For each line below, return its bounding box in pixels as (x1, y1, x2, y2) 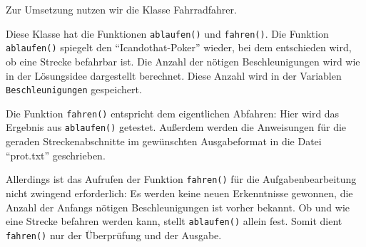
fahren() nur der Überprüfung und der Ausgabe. (6, 227, 222, 242)
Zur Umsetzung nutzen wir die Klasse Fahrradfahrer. (6, 2, 237, 16)
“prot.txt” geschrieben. (6, 147, 106, 162)
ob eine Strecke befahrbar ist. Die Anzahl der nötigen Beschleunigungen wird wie (6, 53, 360, 68)
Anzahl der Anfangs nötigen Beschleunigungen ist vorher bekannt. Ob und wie (6, 199, 350, 214)
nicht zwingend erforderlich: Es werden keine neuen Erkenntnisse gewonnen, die (6, 185, 353, 200)
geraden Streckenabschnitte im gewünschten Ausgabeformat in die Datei (6, 134, 322, 149)
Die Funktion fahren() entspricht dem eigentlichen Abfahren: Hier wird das (6, 105, 340, 120)
